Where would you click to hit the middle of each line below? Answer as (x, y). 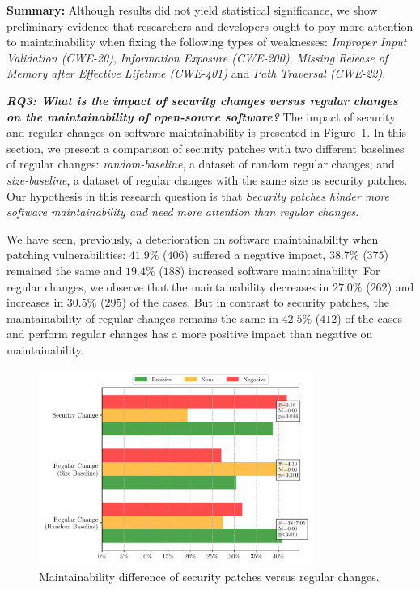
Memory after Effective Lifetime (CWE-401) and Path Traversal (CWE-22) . (196, 73)
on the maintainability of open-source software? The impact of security (201, 116)
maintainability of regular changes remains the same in (142, 318)
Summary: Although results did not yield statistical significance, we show (192, 10)
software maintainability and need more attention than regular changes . (183, 212)
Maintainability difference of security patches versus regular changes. (209, 577)
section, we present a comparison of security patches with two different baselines (206, 148)
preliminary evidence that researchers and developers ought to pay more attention (210, 25)
